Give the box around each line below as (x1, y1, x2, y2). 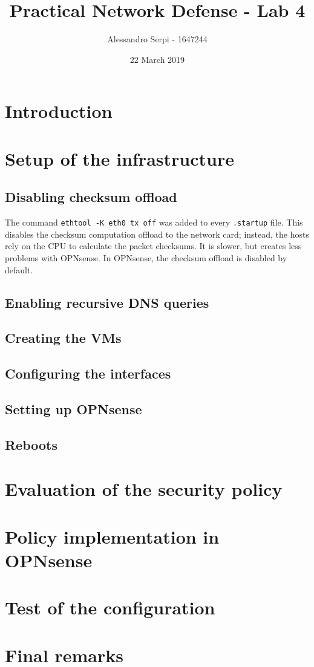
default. (5, 263, 33, 276)
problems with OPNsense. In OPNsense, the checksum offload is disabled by (5, 251, 287, 264)
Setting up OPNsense (5, 399, 142, 418)
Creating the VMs (5, 328, 122, 347)
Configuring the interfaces (5, 364, 171, 383)
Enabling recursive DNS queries (5, 293, 209, 311)
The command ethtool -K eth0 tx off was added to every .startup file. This (5, 216, 303, 229)
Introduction (5, 99, 113, 123)
